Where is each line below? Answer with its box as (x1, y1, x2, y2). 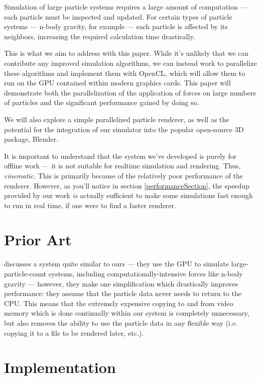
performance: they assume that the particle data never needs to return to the (4, 288, 241, 299)
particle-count (4, 268, 47, 278)
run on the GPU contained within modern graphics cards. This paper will (4, 77, 231, 88)
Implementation (4, 357, 116, 377)
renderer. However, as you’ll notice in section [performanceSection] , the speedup (4, 180, 249, 191)
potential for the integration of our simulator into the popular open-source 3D (4, 124, 244, 134)
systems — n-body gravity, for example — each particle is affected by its (4, 21, 228, 32)
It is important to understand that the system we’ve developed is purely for (4, 150, 237, 161)
